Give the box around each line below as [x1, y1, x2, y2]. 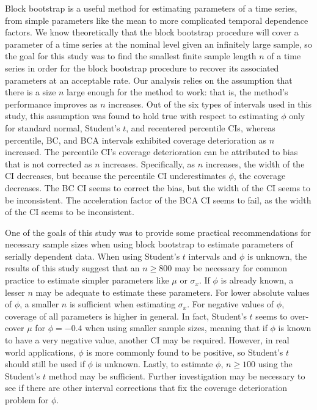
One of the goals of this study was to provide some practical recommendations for [5, 225, 312, 238]
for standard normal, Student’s [5, 121, 120, 134]
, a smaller [20, 298, 59, 310]
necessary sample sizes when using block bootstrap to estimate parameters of [5, 238, 293, 251]
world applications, [5, 345, 76, 358]
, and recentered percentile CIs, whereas [126, 121, 275, 134]
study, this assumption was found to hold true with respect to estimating [5, 109, 279, 122]
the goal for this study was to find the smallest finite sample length [5, 49, 257, 62]
